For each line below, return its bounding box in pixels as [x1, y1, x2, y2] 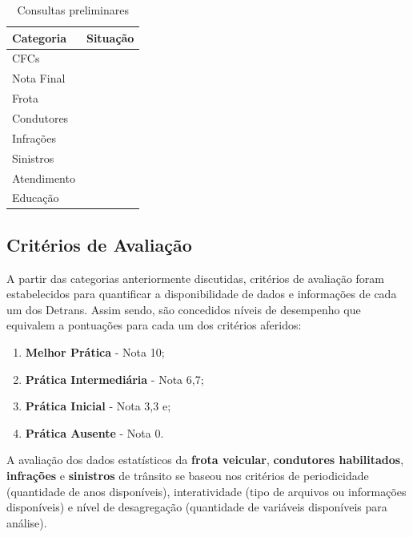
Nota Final [12, 70, 66, 87]
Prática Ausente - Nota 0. [25, 424, 164, 441]
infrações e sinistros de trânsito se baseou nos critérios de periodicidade [6, 466, 369, 483]
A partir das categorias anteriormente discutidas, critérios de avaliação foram [6, 269, 385, 286]
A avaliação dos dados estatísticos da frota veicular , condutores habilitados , [6, 451, 404, 468]
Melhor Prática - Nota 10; [25, 344, 165, 361]
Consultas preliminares [17, 2, 129, 18]
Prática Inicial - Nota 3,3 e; [25, 398, 171, 414]
